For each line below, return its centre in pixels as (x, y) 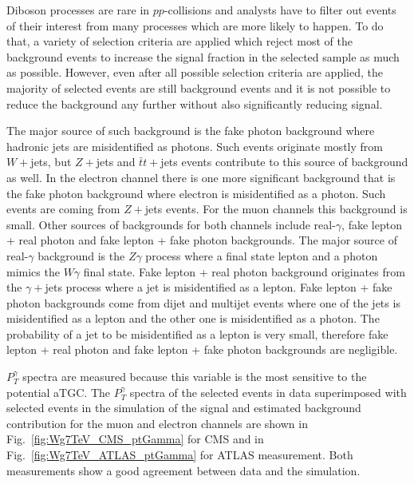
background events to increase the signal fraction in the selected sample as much (203, 56)
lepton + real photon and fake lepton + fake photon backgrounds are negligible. (202, 349)
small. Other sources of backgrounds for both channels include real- (171, 224)
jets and (116, 162)
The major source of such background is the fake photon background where (191, 131)
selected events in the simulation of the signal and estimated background (184, 408)
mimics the (33, 271)
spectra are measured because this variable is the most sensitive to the (195, 377)
